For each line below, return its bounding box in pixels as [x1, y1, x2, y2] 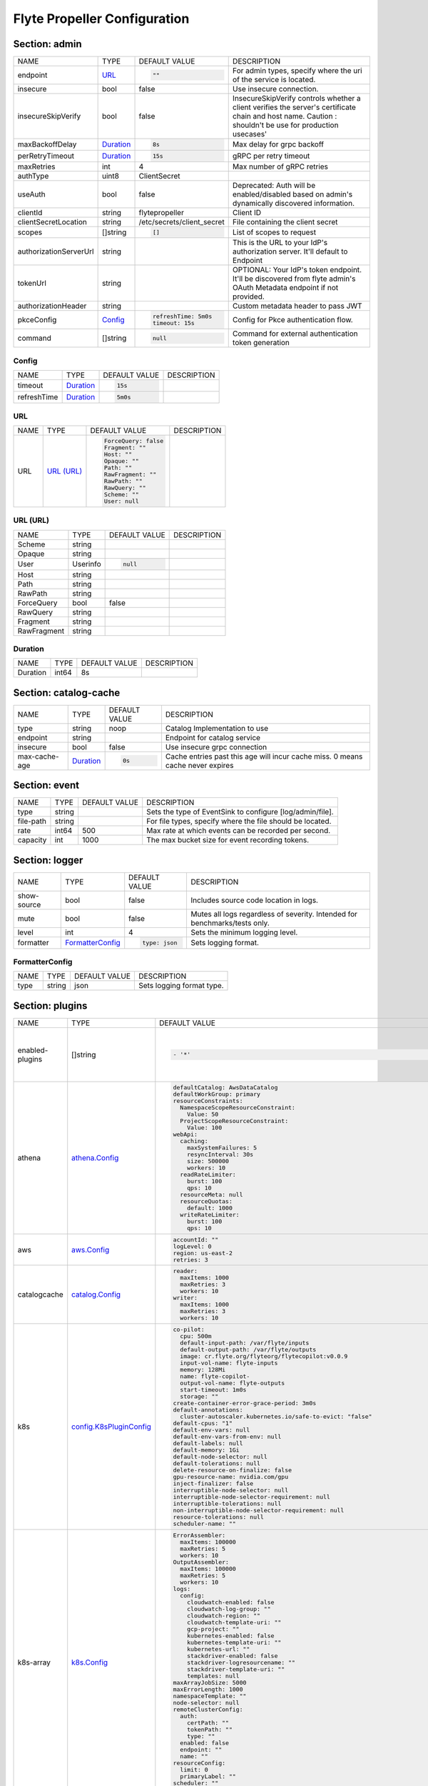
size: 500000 [186, 1157, 230, 1164]
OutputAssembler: [173, 1558, 230, 1566]
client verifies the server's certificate [232, 102, 357, 112]
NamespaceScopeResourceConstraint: [179, 1104, 296, 1111]
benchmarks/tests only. [190, 918, 270, 928]
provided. [232, 291, 265, 301]
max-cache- [17, 751, 60, 761]
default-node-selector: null [173, 1453, 267, 1461]
